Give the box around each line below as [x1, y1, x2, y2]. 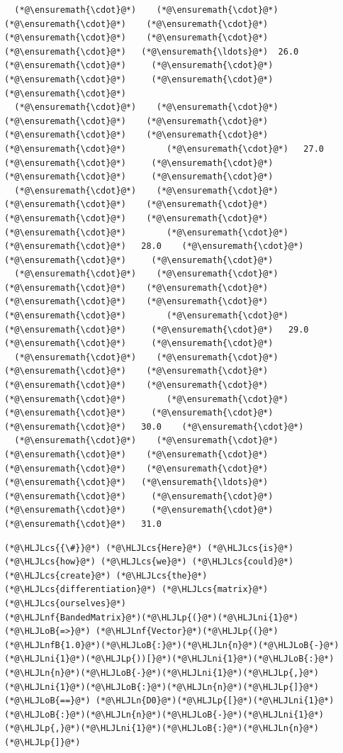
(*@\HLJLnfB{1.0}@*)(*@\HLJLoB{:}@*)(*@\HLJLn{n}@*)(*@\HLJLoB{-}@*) [4, 640, 339, 650]
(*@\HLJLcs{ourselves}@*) [4, 598, 126, 608]
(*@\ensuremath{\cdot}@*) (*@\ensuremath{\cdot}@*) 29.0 [4, 324, 309, 335]
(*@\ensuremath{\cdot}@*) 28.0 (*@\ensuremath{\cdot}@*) [4, 241, 304, 252]
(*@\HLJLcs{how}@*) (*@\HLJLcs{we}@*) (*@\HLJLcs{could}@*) [4, 557, 294, 567]
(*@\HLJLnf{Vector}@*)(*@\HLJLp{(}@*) [95, 626, 279, 637]
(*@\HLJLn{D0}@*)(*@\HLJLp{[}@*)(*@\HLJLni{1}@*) [95, 696, 334, 706]
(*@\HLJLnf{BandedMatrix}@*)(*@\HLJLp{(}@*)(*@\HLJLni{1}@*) [4, 612, 299, 623]
